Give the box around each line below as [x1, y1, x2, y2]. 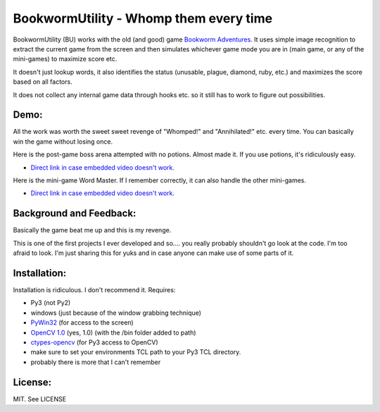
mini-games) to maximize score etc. [13, 55, 118, 63]
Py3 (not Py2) [30, 299, 71, 307]
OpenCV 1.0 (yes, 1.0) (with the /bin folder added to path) [30, 328, 196, 337]
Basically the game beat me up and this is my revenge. [13, 226, 172, 235]
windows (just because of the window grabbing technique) [30, 308, 202, 317]
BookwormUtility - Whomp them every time [13, 11, 273, 26]
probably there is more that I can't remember [30, 358, 161, 366]
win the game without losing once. [13, 137, 113, 146]
